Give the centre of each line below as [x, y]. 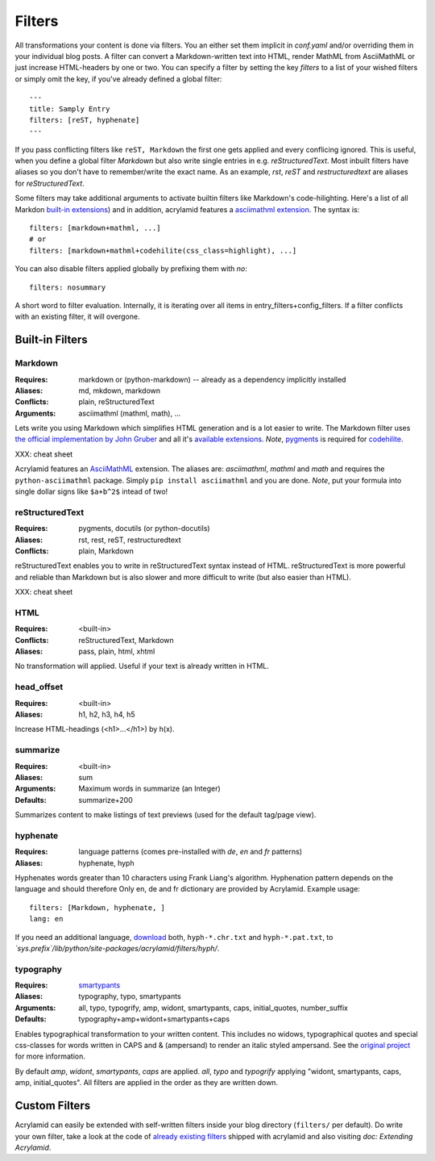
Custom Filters [53, 1106]
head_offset [39, 687]
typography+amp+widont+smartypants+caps [154, 1019]
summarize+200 [106, 800]
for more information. [50, 1056]
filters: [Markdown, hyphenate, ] [97, 907]
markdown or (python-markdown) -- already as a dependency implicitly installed [212, 379]
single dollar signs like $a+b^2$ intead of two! [91, 491]
